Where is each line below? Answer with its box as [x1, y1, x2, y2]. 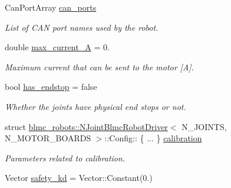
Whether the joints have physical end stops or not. [5, 100, 186, 112]
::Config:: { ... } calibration [104, 132, 202, 144]
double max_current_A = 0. [5, 41, 110, 53]
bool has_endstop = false [5, 80, 97, 93]
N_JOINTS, [181, 120, 227, 132]
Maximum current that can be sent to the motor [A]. [5, 60, 194, 73]
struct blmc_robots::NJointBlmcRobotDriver [5, 120, 168, 132]
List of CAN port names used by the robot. [5, 21, 159, 33]
